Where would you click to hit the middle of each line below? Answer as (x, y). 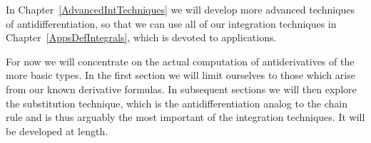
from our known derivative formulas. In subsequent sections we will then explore (181, 89)
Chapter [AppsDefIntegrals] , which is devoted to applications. (141, 37)
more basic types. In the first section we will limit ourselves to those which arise (181, 75)
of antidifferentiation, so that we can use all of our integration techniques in (171, 23)
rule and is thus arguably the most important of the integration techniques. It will (185, 117)
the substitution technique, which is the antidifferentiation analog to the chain (177, 103)
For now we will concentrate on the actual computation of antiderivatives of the (180, 61)
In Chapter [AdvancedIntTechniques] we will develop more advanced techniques (181, 9)
